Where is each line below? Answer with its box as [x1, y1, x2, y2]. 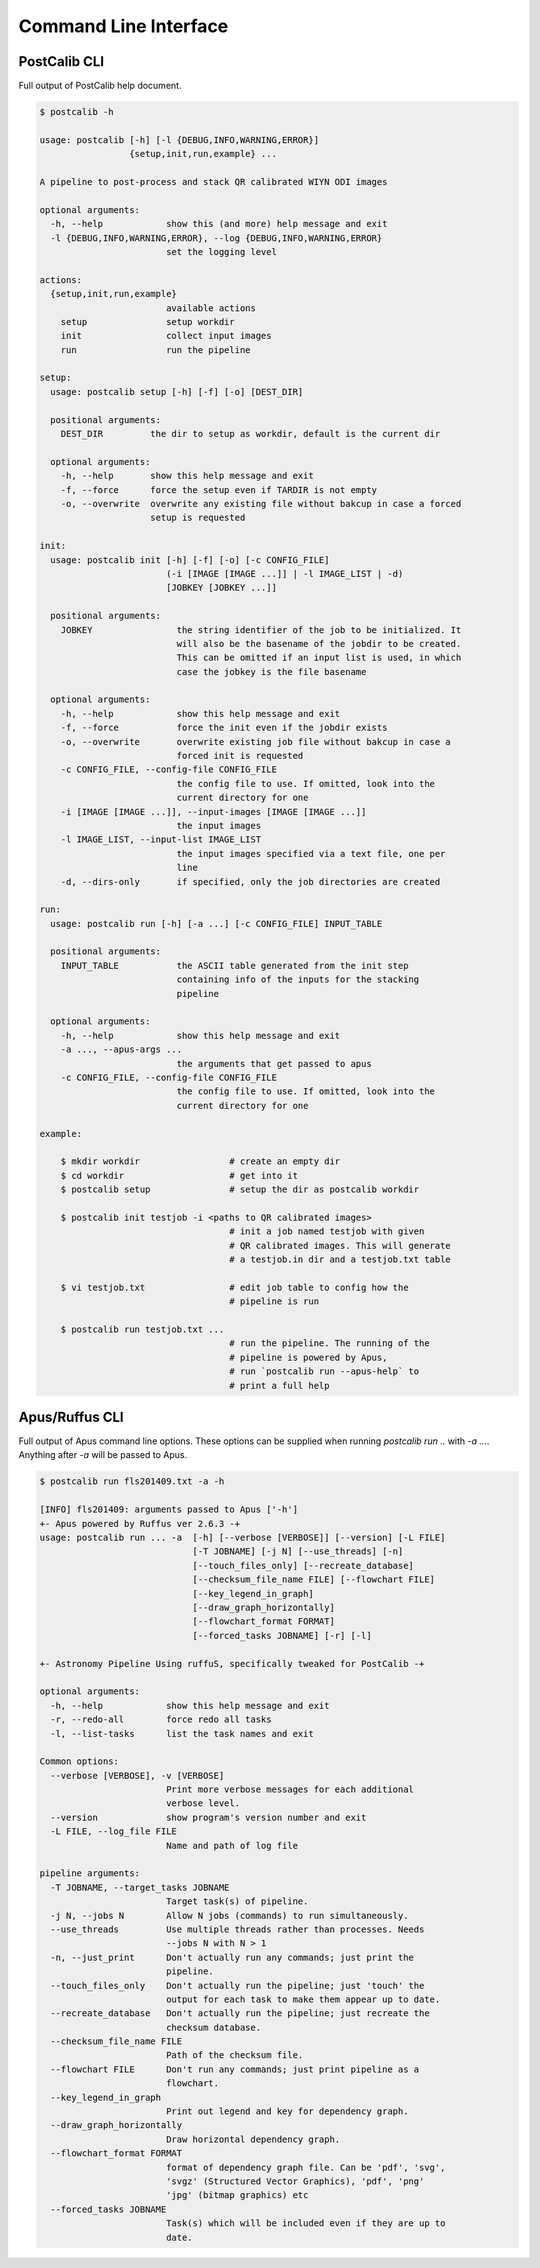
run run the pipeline [60, 344, 251, 355]
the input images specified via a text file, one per [176, 848, 446, 859]
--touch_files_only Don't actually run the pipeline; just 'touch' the [50, 1980, 425, 1991]
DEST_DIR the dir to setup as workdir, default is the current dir [60, 428, 441, 440]
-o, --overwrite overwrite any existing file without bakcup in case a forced [60, 498, 462, 509]
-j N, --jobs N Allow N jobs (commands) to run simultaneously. [50, 1910, 409, 1921]
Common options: [39, 1756, 120, 1767]
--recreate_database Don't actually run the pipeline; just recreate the [50, 2008, 430, 2019]
